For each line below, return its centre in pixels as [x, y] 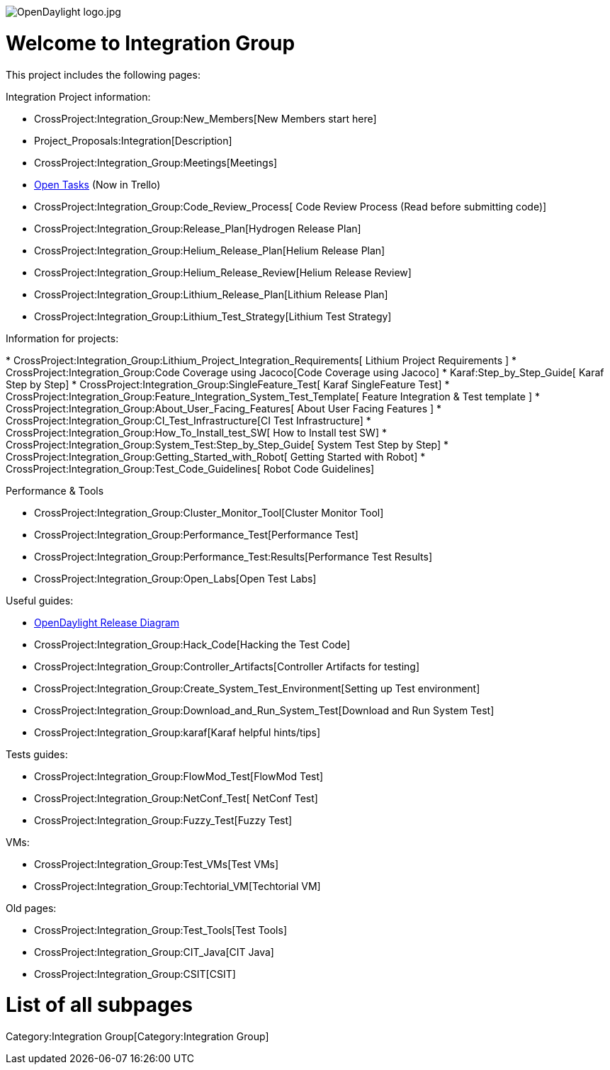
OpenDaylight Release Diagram [107, 622]
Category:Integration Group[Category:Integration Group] [137, 1036]
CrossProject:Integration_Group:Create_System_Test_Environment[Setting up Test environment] [257, 688]
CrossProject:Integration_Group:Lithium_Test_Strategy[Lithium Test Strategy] [213, 316]
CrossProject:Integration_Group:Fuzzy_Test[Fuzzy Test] [163, 820]
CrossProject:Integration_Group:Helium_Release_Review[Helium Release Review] [223, 272]
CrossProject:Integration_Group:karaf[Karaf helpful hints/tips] [177, 732]
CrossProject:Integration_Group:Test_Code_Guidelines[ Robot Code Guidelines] [190, 468]
